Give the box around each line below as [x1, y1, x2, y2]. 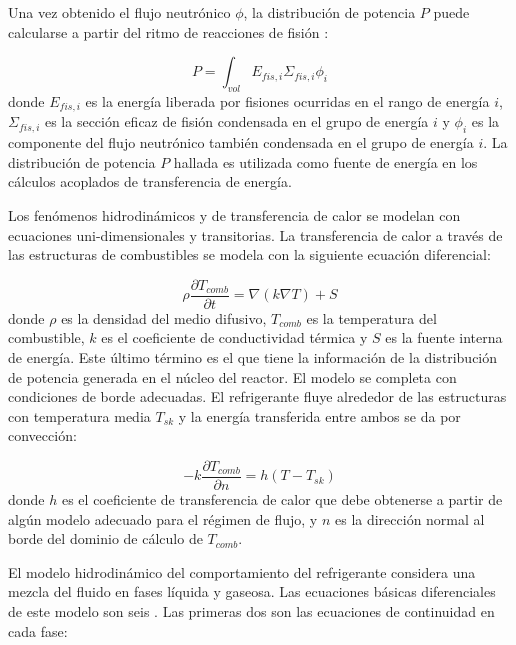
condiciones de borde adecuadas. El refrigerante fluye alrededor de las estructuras [8, 386, 507, 407]
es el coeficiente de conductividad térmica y [101, 327, 368, 348]
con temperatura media [8, 405, 151, 426]
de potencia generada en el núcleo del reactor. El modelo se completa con [8, 366, 457, 387]
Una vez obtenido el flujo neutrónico [8, 2, 231, 22]
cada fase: [8, 620, 68, 641]
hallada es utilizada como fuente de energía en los [173, 151, 478, 172]
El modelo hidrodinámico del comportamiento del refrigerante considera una [8, 561, 476, 582]
